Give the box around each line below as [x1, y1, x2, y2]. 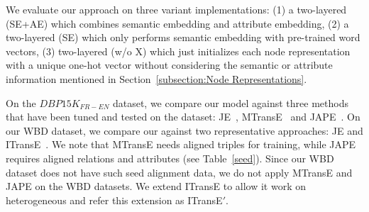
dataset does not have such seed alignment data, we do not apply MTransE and [6, 164, 353, 179]
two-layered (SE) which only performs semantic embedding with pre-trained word [6, 30, 360, 45]
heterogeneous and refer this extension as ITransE [6, 192, 223, 207]
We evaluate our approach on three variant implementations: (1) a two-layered [6, 2, 347, 16]
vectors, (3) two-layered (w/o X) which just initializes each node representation [6, 43, 351, 58]
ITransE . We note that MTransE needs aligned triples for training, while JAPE [6, 137, 356, 152]
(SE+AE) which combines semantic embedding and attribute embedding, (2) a [6, 16, 349, 30]
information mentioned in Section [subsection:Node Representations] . [6, 71, 307, 86]
